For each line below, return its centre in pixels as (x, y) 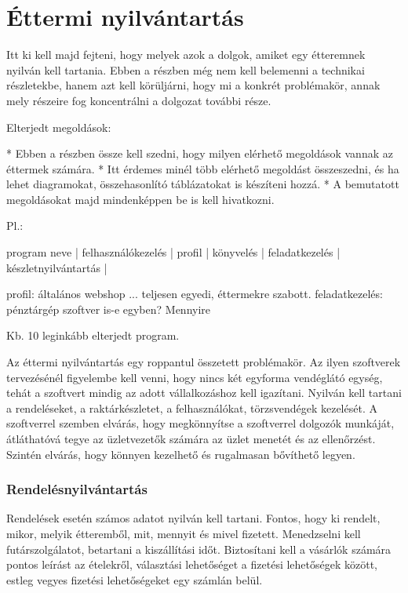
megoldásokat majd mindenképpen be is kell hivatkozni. (140, 199)
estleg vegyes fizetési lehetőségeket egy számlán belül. (135, 579)
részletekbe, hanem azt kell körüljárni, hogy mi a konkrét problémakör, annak (193, 85)
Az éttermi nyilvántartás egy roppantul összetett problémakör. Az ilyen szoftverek (204, 362)
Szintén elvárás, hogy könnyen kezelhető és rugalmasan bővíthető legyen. (181, 454)
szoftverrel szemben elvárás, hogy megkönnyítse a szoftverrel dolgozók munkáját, (200, 423)
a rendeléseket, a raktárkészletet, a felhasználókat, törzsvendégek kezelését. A (192, 407)
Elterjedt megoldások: (59, 127)
